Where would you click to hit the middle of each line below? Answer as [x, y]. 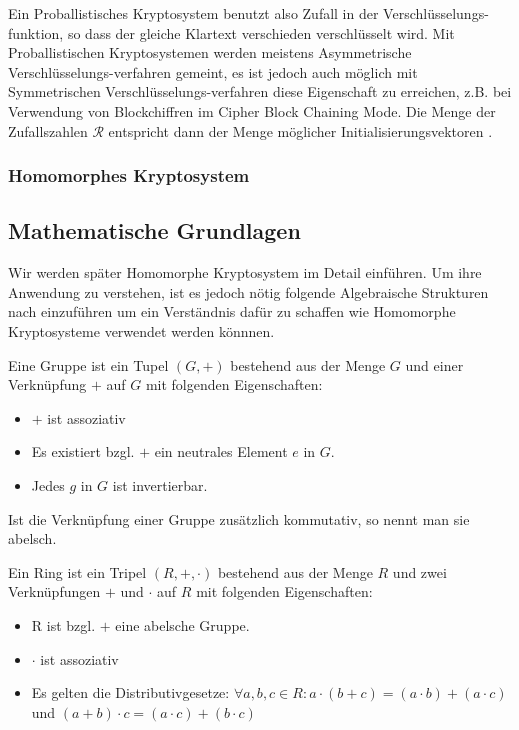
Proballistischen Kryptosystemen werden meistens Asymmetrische [210, 52]
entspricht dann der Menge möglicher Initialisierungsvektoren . [300, 130]
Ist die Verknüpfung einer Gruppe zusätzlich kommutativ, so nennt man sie [239, 518]
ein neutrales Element [221, 451]
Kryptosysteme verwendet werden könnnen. [141, 330]
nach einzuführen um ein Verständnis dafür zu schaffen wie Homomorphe [232, 311]
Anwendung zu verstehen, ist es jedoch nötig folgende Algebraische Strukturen [248, 291]
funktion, [36, 32]
